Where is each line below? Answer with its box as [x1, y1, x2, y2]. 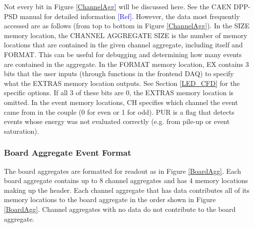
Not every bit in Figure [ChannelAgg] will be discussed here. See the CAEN [4, 1, 231, 11]
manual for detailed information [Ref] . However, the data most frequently [20, 11, 240, 21]
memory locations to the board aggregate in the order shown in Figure [4, 194, 216, 205]
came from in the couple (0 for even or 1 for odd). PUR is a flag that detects [4, 106, 234, 117]
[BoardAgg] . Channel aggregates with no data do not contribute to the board [4, 204, 236, 214]
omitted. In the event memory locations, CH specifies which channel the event [4, 97, 238, 107]
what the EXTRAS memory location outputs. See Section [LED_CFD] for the [4, 78, 240, 88]
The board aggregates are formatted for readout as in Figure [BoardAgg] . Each [4, 165, 241, 176]
